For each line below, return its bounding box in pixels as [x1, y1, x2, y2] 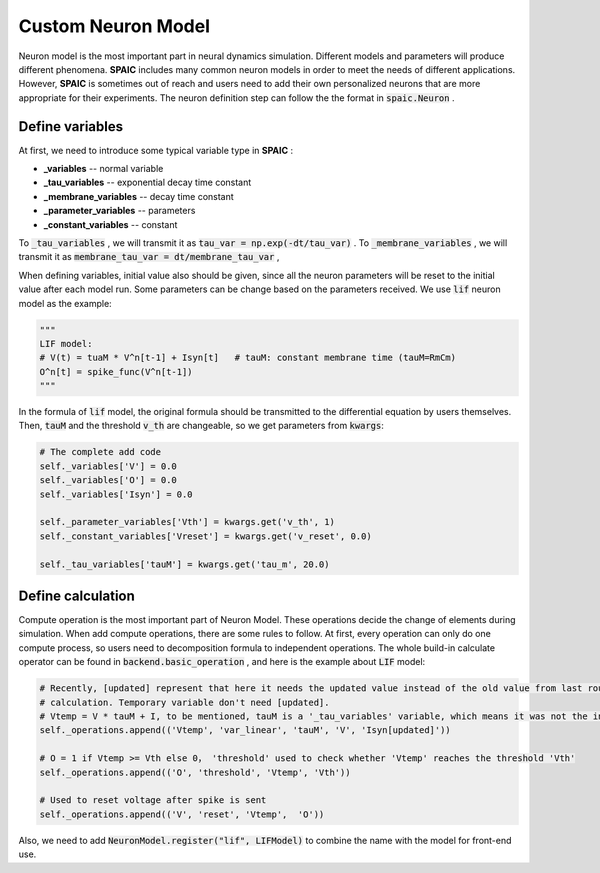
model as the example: [18, 297, 112, 309]
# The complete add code [39, 446, 162, 458]
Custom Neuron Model [18, 15, 210, 37]
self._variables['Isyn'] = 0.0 [39, 488, 194, 500]
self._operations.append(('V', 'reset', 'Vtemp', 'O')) [39, 808, 325, 820]
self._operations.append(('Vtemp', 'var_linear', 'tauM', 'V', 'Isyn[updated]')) [39, 725, 452, 736]
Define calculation [18, 587, 135, 604]
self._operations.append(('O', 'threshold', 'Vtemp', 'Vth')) [39, 766, 351, 778]
